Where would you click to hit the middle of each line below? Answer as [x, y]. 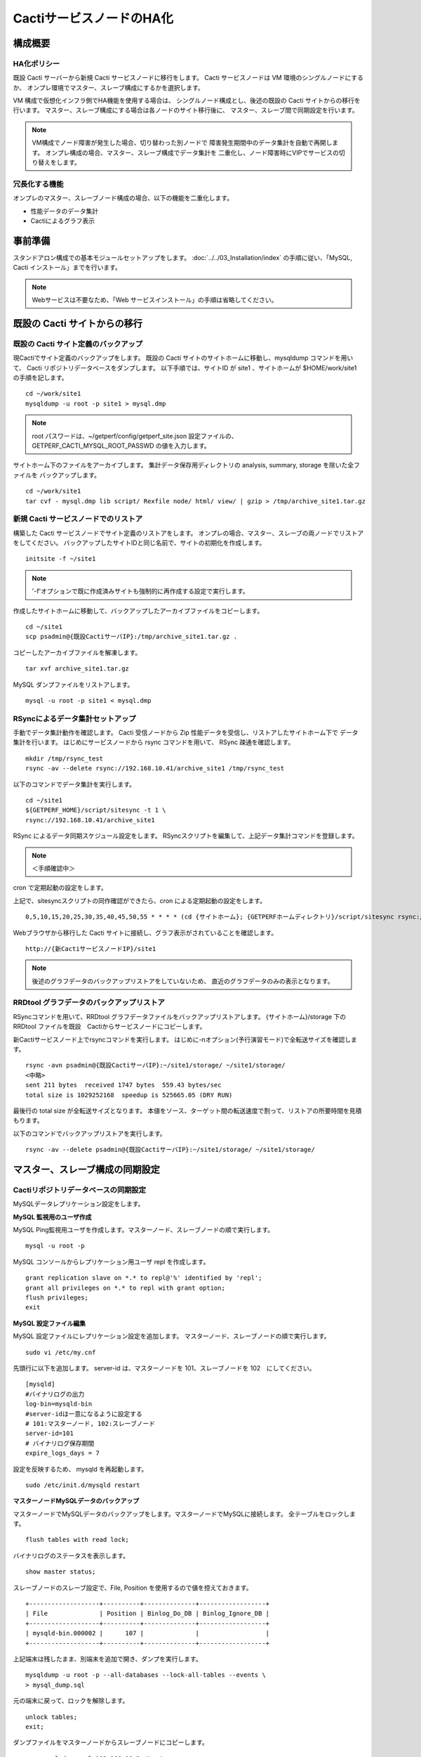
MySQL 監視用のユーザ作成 [52, 1217]
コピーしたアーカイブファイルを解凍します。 [77, 652]
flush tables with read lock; [78, 1540]
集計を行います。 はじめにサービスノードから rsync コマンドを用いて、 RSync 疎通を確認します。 [154, 742]
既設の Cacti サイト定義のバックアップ [78, 344]
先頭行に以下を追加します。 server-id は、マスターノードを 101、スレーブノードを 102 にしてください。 [164, 1368]
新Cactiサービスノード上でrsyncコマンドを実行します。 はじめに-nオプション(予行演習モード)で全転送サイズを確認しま [185, 1039]
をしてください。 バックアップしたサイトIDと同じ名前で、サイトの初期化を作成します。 [139, 543]
